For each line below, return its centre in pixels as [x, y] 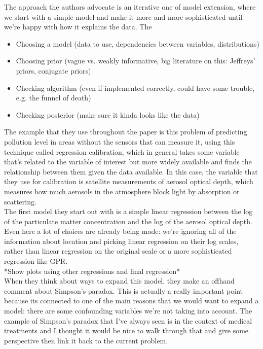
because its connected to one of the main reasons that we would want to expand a [131, 301]
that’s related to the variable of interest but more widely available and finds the [128, 162]
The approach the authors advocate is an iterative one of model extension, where [130, 7]
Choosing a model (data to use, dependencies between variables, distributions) [138, 43]
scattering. [20, 201]
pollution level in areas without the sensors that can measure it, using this [120, 141]
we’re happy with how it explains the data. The [78, 27]
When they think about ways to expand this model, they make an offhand [119, 281]
